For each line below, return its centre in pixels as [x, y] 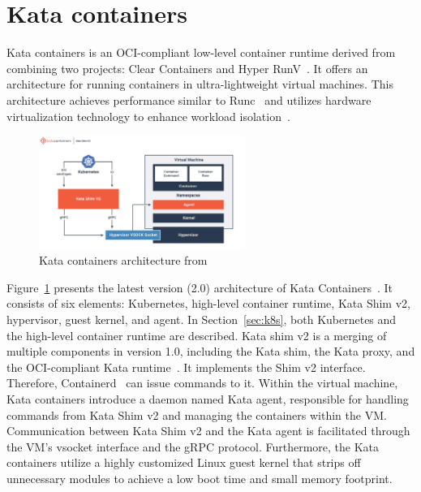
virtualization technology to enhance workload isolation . [148, 116]
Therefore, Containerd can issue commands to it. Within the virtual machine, [202, 383]
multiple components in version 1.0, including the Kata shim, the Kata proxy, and [211, 351]
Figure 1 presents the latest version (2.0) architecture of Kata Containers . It [200, 287]
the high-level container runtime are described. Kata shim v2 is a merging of [197, 335]
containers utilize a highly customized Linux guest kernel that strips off [184, 462]
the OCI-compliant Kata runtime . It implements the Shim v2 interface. [186, 367]
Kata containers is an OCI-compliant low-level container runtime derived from [201, 52]
